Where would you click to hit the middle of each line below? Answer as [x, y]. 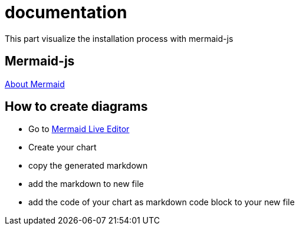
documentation [66, 12]
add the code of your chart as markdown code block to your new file [162, 202]
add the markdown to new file [86, 184]
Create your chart [63, 147]
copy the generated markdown [88, 166]
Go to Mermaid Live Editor [79, 129]
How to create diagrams [76, 107]
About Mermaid [35, 84]
